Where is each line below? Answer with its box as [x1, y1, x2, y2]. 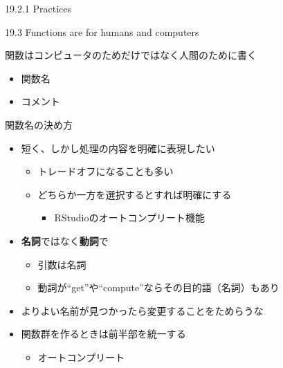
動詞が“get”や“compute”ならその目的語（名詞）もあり [37, 280, 280, 295]
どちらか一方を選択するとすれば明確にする [37, 187, 232, 201]
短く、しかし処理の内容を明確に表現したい [21, 140, 215, 155]
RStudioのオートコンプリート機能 [54, 210, 205, 225]
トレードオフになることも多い [37, 164, 174, 178]
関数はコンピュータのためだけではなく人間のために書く [5, 48, 257, 62]
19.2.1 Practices [5, 1, 71, 15]
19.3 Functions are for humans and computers [5, 24, 199, 39]
